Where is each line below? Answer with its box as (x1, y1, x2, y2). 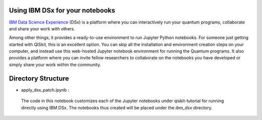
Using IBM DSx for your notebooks (9, 6, 115, 14)
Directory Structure (9, 74, 69, 82)
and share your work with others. (9, 26, 75, 31)
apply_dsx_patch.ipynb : (21, 87, 69, 93)
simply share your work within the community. (9, 62, 101, 67)
